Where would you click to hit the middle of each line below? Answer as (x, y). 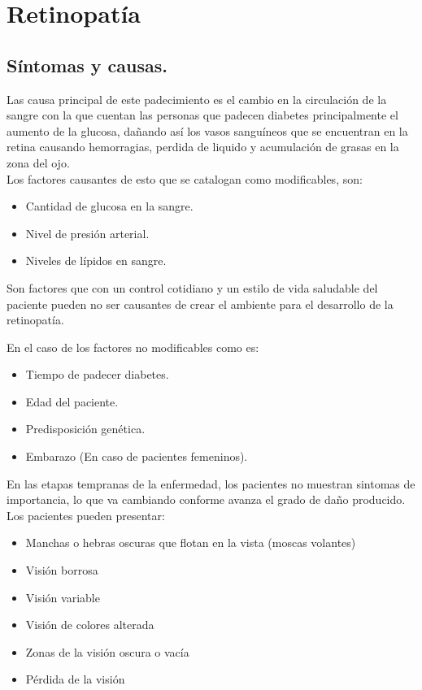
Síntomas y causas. (87, 65)
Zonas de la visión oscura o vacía (107, 651)
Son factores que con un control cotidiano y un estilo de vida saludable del (192, 287)
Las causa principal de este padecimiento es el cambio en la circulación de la (197, 99)
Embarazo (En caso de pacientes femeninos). (137, 456)
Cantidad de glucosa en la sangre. (109, 206)
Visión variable (63, 597)
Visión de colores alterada (90, 625)
